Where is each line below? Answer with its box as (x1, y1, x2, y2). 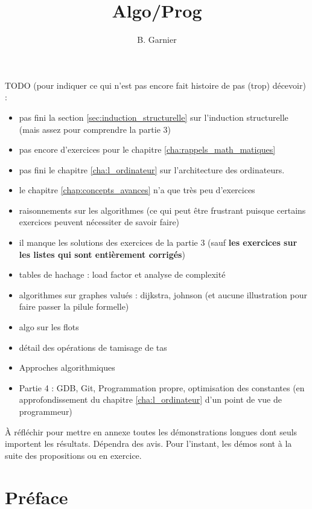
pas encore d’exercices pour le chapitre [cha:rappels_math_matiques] (19, 143, 276, 156)
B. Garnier (137, 33, 177, 46)
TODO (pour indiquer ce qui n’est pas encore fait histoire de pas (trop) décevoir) (5, 78, 306, 91)
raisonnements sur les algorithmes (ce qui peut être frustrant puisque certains (19, 203, 306, 216)
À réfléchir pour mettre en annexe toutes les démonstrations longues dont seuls (5, 425, 298, 438)
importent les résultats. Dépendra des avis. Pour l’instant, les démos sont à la (5, 437, 292, 450)
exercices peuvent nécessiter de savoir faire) (19, 216, 180, 228)
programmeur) (19, 405, 72, 417)
